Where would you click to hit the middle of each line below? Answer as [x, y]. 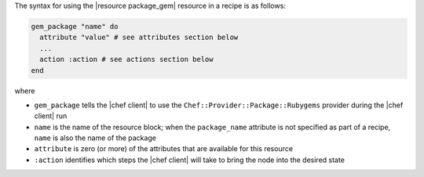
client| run [51, 116]
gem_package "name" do [75, 26]
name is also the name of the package [95, 138]
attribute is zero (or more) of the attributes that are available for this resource [164, 149]
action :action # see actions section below [126, 60]
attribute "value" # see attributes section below [139, 38]
